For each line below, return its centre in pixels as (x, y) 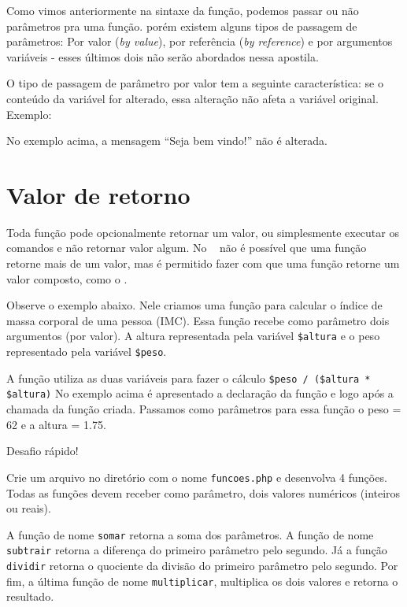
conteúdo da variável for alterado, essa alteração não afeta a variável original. (192, 98)
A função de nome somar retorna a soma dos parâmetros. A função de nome (190, 534)
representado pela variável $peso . (87, 352)
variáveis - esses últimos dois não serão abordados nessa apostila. (163, 56)
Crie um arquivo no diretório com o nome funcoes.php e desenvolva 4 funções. (197, 477)
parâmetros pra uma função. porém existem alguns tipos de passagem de (182, 26)
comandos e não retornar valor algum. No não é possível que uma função (187, 248)
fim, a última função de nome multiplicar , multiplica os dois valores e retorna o (202, 581)
